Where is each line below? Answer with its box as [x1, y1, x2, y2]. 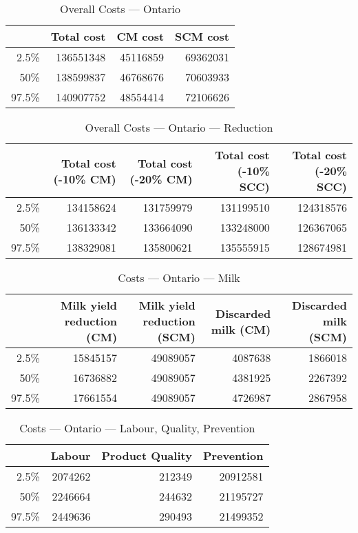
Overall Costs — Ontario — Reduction [85, 119, 273, 135]
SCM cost [175, 28, 229, 44]
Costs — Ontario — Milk [118, 270, 240, 285]
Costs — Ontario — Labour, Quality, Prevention [19, 420, 255, 436]
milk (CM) [211, 321, 271, 337]
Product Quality [101, 447, 192, 463]
